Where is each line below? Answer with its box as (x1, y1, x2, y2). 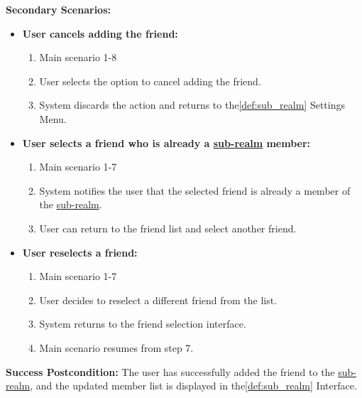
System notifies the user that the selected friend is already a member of (39, 183, 351, 198)
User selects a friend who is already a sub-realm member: (22, 135, 311, 150)
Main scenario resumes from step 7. (39, 340, 194, 355)
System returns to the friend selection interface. (39, 316, 246, 331)
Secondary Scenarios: (6, 2, 111, 16)
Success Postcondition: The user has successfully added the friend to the (6, 364, 335, 379)
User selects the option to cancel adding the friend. (39, 73, 261, 88)
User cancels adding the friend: (22, 26, 178, 41)
